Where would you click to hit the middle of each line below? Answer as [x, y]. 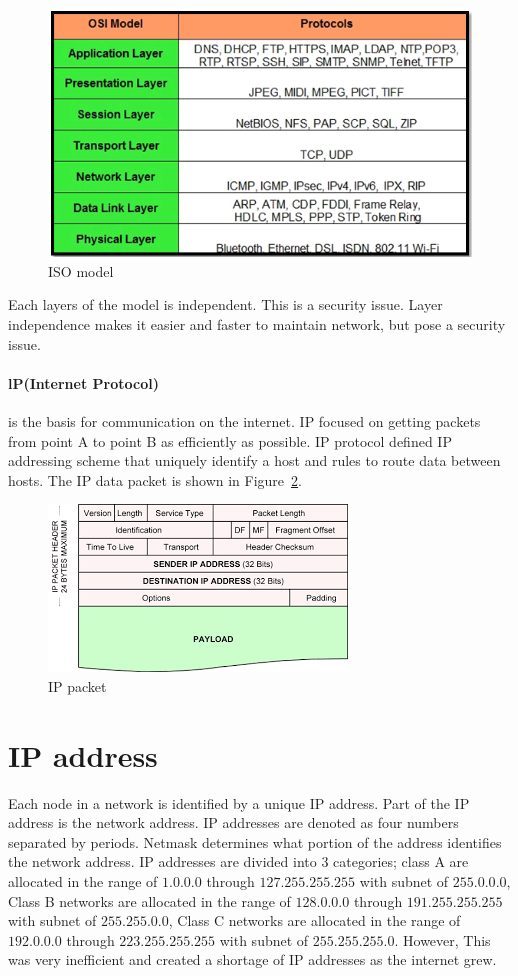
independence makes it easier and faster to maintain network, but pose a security [257, 323]
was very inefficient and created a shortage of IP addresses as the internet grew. [252, 959]
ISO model [81, 270]
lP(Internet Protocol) [83, 382]
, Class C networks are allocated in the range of [314, 920]
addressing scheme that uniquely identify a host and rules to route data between [254, 460]
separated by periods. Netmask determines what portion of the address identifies [255, 841]
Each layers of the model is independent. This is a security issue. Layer [225, 304]
